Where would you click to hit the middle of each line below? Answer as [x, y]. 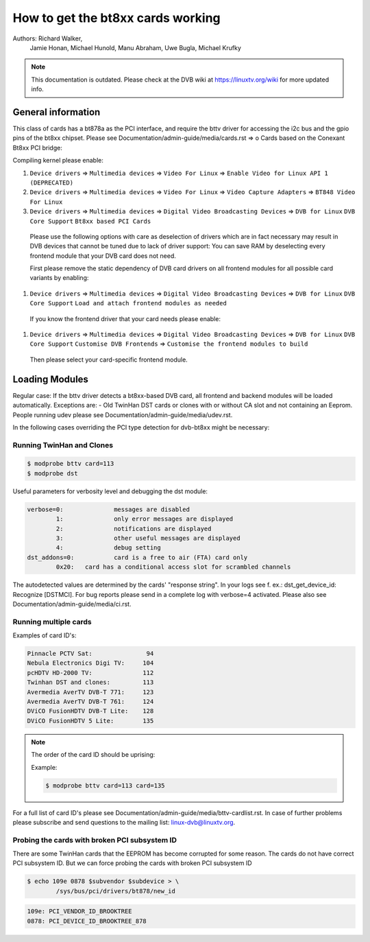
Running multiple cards [52, 622]
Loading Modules [51, 379]
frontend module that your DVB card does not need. [103, 256]
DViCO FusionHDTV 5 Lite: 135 [90, 721]
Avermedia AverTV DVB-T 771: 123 [90, 692]
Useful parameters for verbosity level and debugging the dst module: [110, 491]
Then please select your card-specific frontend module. [109, 360]
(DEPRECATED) [52, 182]
